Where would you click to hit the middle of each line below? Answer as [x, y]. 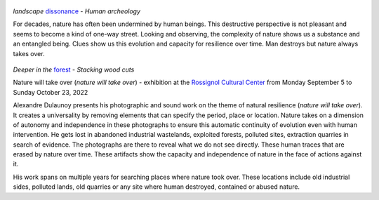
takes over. [29, 53]
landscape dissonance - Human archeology [77, 11]
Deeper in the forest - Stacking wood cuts [74, 69]
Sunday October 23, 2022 [51, 92]
